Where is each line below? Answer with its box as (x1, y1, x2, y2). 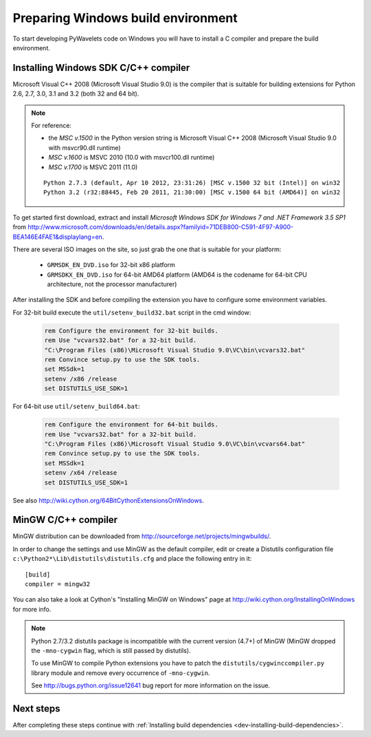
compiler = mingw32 (25, 580, 91, 588)
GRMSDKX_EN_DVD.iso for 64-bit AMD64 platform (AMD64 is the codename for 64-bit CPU (47, 270, 307, 279)
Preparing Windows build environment (12, 10, 238, 25)
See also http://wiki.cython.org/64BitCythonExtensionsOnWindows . (12, 496, 204, 504)
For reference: (31, 121, 72, 130)
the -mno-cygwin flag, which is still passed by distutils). (31, 646, 191, 654)
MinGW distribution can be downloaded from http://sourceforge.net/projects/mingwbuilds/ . (12, 532, 271, 540)
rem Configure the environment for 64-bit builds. (44, 420, 219, 429)
